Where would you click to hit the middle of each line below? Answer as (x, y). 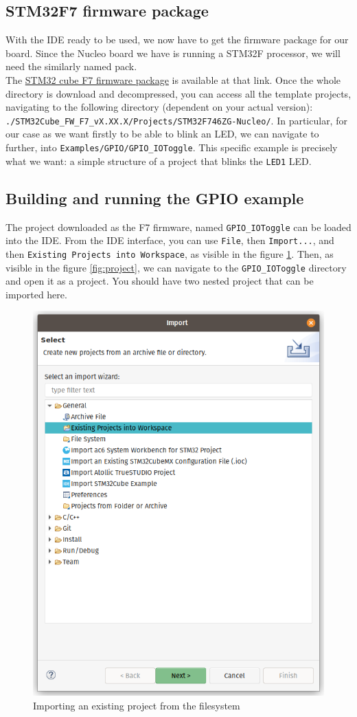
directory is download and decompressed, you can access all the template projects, (178, 93)
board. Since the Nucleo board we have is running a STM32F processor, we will (173, 53)
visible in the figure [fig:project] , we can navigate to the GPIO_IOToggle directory (176, 267)
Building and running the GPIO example (155, 198)
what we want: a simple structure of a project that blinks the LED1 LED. (159, 161)
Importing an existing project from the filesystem (137, 705)
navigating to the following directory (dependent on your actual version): (159, 107)
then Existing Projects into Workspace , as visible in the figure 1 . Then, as (170, 253)
